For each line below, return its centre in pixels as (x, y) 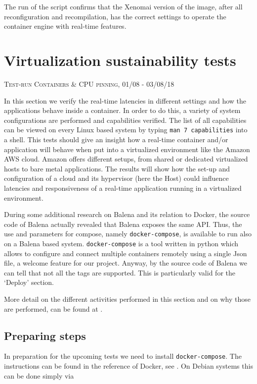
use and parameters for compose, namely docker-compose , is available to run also (128, 234)
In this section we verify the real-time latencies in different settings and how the (125, 100)
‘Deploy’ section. (29, 282)
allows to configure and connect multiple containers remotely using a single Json (126, 253)
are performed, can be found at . (53, 308)
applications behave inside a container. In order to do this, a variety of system (122, 110)
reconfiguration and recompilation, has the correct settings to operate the (115, 16)
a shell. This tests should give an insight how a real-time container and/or (116, 139)
